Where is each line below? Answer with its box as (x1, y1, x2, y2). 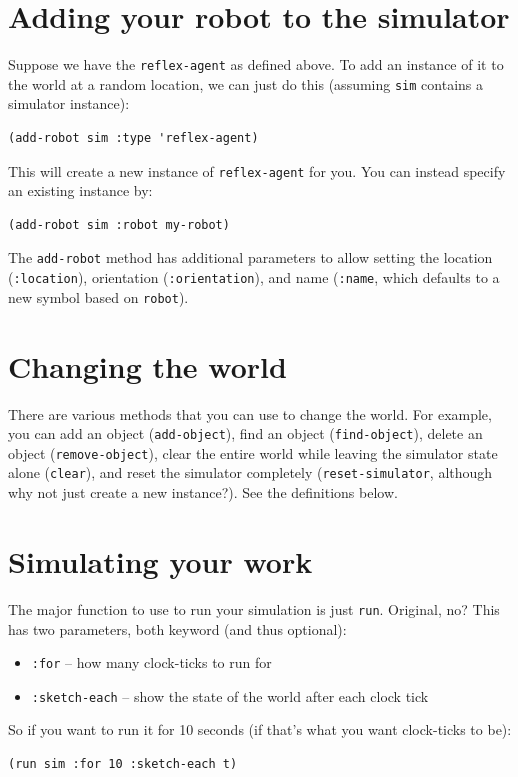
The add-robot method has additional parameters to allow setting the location (8, 247, 493, 268)
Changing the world (8, 345, 287, 386)
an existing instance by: (8, 180, 153, 201)
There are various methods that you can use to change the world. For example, (8, 403, 492, 424)
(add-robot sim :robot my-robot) (8, 217, 230, 232)
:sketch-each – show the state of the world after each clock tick (31, 685, 429, 706)
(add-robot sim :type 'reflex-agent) (8, 131, 259, 146)
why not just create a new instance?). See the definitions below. (8, 482, 398, 503)
